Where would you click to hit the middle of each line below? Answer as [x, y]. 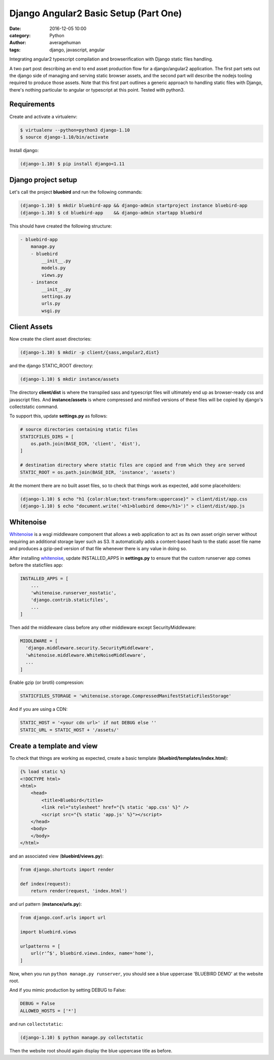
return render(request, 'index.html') [79, 891]
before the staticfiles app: [36, 565]
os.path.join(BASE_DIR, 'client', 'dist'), [85, 444]
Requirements [32, 104]
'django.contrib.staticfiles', [70, 600]
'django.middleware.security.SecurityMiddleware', [90, 648]
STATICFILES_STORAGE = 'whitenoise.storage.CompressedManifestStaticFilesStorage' [126, 696]
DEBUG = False [38, 1004]
